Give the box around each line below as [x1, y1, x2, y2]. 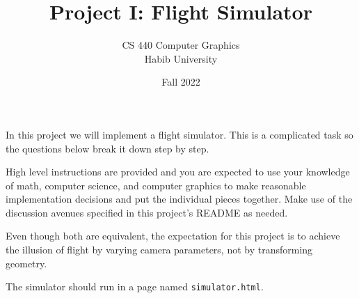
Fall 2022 [161, 74, 200, 89]
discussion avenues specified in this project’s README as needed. [6, 205, 288, 219]
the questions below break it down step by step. [6, 141, 209, 155]
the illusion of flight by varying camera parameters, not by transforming [6, 242, 313, 257]
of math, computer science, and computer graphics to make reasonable [6, 178, 306, 192]
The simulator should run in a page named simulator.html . [6, 279, 264, 294]
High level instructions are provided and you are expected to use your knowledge [6, 164, 350, 179]
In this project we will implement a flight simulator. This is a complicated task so [6, 127, 353, 141]
